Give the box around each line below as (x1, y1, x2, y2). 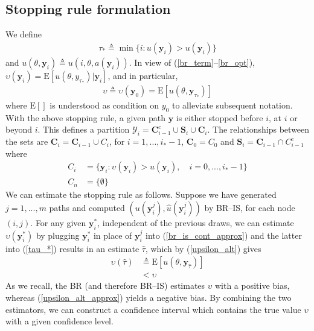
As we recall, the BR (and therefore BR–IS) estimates (5, 279, 205, 292)
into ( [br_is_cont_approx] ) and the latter (146, 229, 302, 241)
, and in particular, (107, 69, 178, 81)
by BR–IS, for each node (204, 201, 295, 213)
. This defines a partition (37, 123, 130, 136)
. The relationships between (207, 123, 310, 136)
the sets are (5, 135, 48, 148)
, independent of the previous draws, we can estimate (97, 216, 294, 229)
